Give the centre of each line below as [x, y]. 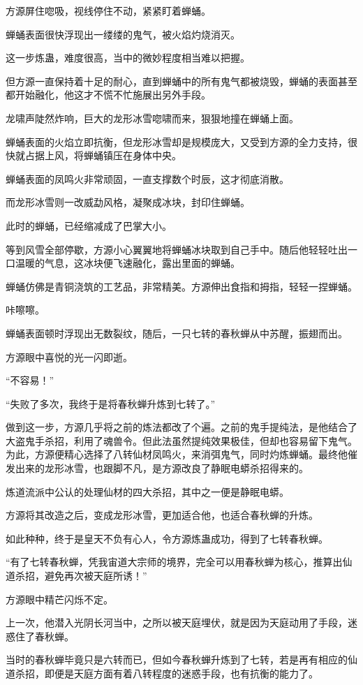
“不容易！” [30, 380]
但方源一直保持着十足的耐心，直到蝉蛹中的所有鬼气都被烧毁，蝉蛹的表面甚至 [181, 81]
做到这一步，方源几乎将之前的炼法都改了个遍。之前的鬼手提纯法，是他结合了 [181, 427]
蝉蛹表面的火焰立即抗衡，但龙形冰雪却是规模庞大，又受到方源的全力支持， [177, 141]
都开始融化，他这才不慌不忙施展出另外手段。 [108, 95]
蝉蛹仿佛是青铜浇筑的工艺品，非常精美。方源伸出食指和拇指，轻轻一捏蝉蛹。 [181, 286]
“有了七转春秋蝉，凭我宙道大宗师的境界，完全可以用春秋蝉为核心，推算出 [174, 562]
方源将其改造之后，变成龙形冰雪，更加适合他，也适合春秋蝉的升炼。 [162, 515]
